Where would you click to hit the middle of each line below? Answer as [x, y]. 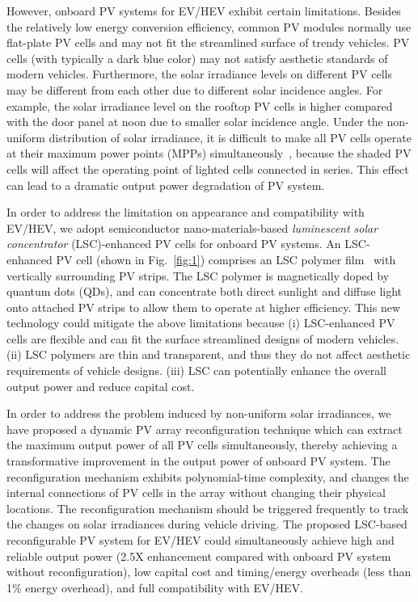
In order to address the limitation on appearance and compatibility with [186, 212]
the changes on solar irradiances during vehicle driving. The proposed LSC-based [207, 524]
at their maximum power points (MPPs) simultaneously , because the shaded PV [209, 153]
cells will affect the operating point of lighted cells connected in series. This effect [208, 168]
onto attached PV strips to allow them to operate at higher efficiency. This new [204, 307]
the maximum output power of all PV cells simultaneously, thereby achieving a [202, 445]
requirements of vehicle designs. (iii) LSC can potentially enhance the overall [196, 370]
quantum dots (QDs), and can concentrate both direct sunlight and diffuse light [205, 291]
